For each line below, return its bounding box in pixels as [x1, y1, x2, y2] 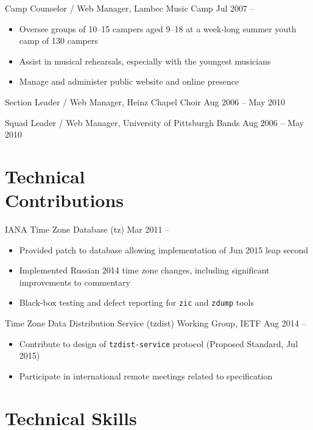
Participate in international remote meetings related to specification [19, 369, 273, 382]
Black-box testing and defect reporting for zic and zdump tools [19, 296, 255, 309]
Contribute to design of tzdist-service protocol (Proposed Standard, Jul [19, 337, 298, 350]
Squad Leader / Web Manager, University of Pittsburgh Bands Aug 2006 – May [5, 116, 304, 129]
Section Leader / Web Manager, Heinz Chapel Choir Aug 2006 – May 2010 [5, 95, 285, 108]
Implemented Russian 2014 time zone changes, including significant [19, 264, 270, 277]
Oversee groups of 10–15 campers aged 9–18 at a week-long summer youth [19, 22, 297, 35]
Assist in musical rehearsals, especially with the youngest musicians [19, 54, 271, 67]
